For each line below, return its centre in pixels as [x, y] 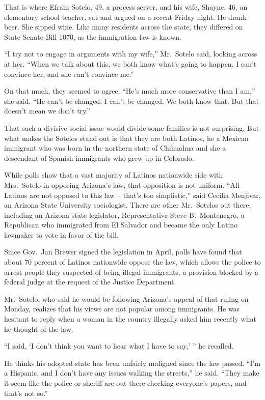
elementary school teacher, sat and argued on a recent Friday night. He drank [125, 17]
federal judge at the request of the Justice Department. [90, 282]
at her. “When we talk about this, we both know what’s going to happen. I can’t [130, 63]
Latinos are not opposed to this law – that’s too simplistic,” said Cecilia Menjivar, [132, 195]
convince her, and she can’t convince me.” [69, 74]
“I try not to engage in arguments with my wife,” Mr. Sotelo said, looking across [131, 54]
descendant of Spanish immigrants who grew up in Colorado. [99, 158]
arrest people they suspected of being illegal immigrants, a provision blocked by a [131, 272]
